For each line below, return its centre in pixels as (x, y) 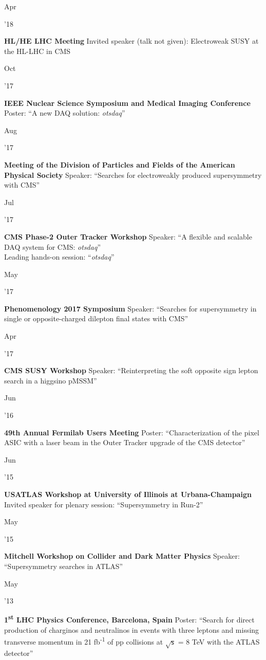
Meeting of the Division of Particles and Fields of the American (120, 164)
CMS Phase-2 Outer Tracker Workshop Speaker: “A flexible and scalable (128, 236)
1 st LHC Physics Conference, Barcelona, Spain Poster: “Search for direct (129, 619)
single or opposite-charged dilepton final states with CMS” (96, 318)
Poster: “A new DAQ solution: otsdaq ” (65, 113)
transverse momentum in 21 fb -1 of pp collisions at (84, 641)
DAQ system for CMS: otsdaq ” (52, 246)
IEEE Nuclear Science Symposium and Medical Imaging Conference (127, 103)
